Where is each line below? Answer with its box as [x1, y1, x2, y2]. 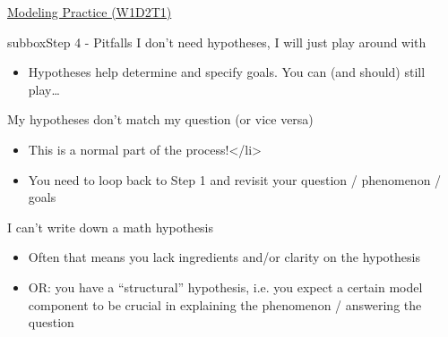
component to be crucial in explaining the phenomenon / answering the [28, 295, 422, 314]
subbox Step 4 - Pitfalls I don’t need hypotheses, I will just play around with [7, 32, 426, 51]
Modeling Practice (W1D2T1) [7, 3, 172, 21]
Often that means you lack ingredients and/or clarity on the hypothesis [28, 248, 420, 266]
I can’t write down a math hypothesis [7, 217, 214, 236]
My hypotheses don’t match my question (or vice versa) [7, 110, 314, 129]
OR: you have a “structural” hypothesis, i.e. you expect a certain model [28, 277, 423, 296]
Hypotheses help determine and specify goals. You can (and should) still [28, 63, 426, 81]
